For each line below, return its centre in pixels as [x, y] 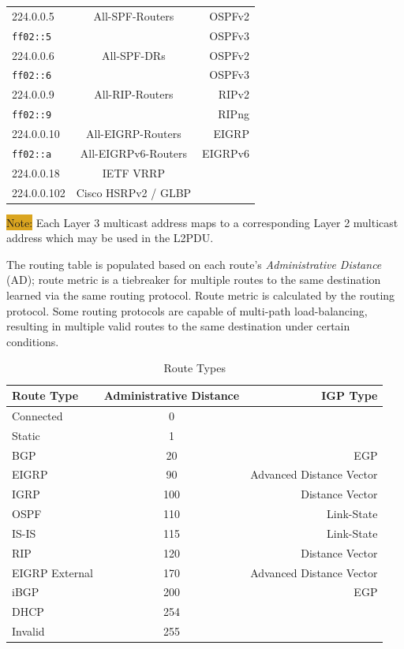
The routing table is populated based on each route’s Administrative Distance [194, 264]
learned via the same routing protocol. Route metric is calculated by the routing [201, 295]
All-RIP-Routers [134, 94]
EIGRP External [52, 572]
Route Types [195, 368]
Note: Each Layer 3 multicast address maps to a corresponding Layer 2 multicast [202, 222]
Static [26, 435]
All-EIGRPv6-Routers [133, 153]
